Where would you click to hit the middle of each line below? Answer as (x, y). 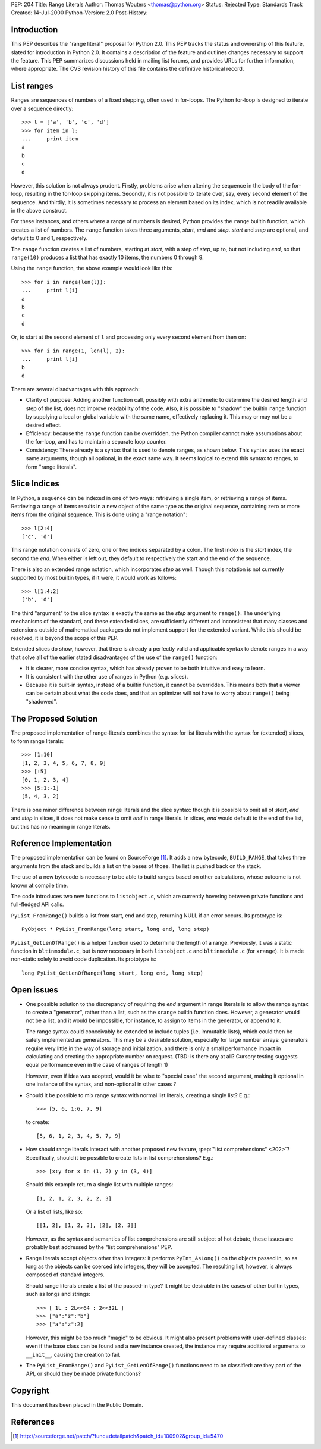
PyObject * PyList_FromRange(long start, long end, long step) (116, 929)
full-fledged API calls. (37, 904)
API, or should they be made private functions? (83, 1374)
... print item (50, 139)
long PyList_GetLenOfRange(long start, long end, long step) (112, 973)
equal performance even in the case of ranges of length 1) (97, 1065)
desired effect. (44, 425)
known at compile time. (40, 885)
